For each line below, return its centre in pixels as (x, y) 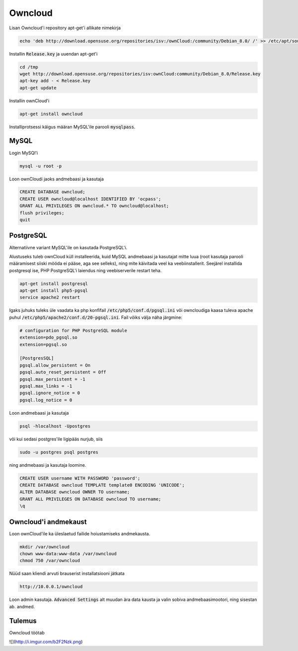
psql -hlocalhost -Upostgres (55, 426)
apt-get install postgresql (54, 284)
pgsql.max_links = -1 (46, 386)
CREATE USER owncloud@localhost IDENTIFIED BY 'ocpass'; (90, 199)
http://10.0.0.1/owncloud (51, 587)
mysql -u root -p (41, 166)
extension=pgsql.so (43, 344)
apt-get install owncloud (51, 114)
